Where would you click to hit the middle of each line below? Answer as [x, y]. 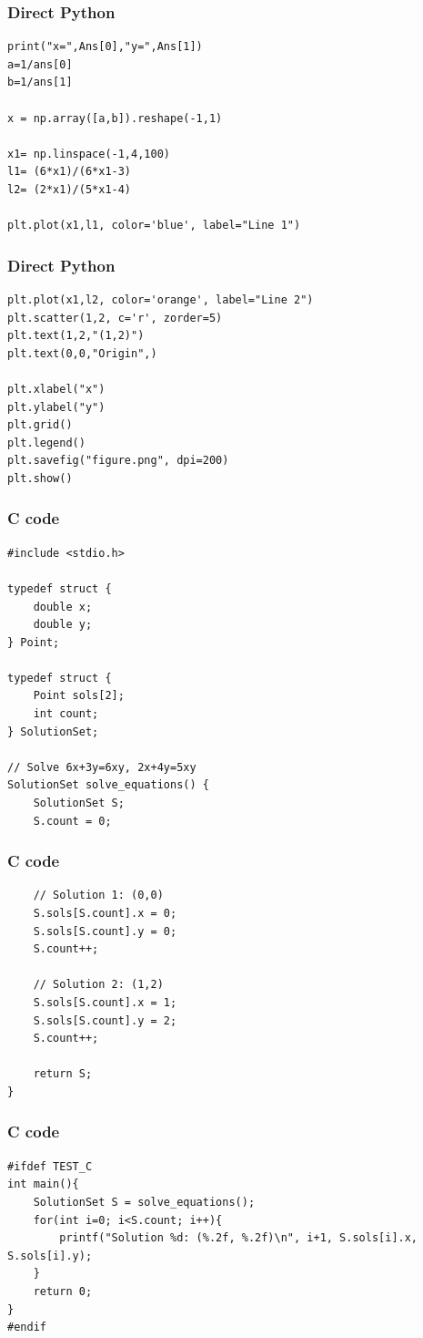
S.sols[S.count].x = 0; [105, 914]
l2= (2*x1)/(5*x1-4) [70, 189]
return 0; [63, 1291]
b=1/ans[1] [40, 82]
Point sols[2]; [79, 696]
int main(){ [43, 1184]
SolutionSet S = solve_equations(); [144, 1202]
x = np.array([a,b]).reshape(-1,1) [115, 118]
